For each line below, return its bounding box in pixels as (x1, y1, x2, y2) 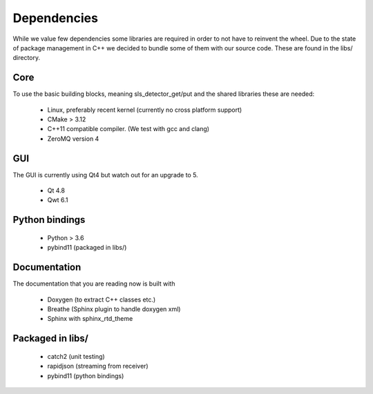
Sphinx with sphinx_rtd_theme (47, 315, 133, 323)
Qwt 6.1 (47, 196, 68, 204)
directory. (12, 54, 41, 62)
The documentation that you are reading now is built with (12, 279, 175, 288)
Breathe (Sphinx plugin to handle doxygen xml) (47, 304, 181, 313)
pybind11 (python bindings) (47, 371, 124, 380)
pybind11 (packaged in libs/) (47, 244, 127, 252)
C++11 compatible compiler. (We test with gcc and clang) (47, 125, 210, 133)
